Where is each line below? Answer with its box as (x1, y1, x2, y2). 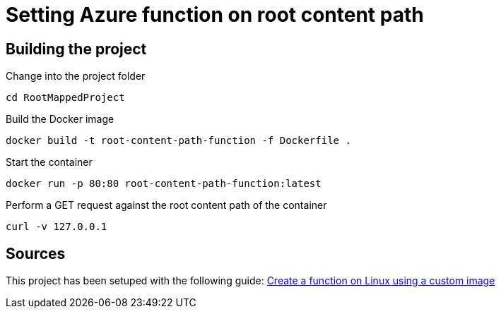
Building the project (6, 40, 147, 58)
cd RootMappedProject (6, 92, 125, 104)
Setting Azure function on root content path (6, 3, 424, 27)
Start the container (6, 156, 93, 169)
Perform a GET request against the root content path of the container (6, 199, 327, 212)
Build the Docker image (6, 113, 114, 126)
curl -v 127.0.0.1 (6, 221, 107, 233)
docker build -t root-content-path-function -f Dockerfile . (6, 135, 351, 147)
